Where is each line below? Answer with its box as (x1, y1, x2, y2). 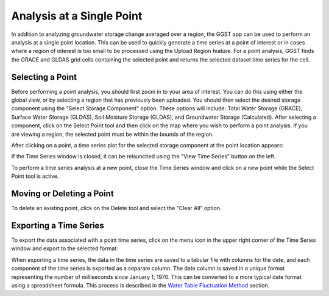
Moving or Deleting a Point (11, 188, 114, 199)
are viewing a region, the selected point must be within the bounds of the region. (11, 130, 214, 138)
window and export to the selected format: (11, 245, 118, 252)
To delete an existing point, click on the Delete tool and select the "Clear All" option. (11, 205, 222, 212)
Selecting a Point (11, 72, 77, 82)
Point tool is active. (11, 172, 59, 180)
